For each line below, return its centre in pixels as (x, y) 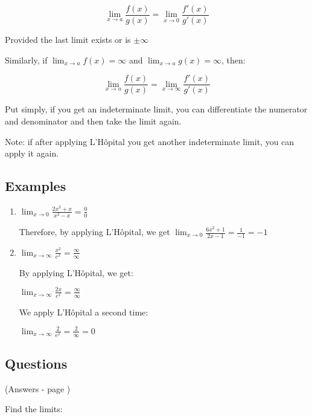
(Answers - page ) (38, 388)
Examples (36, 186)
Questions (36, 363)
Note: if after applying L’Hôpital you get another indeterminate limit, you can (150, 141)
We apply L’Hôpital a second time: (84, 312)
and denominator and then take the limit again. (93, 121)
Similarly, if (26, 60)
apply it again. (32, 153)
